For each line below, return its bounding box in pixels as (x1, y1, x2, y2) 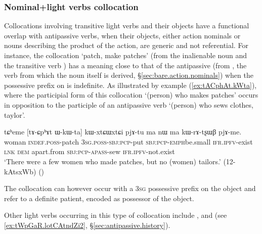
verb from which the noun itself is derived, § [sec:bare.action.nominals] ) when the (4, 70, 253, 80)
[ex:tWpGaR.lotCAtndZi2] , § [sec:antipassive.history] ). (4, 219, 170, 230)
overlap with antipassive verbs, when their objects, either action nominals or (4, 30, 241, 40)
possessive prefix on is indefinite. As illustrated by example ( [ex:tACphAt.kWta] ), (4, 79, 257, 90)
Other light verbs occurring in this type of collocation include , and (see (4, 210, 227, 220)
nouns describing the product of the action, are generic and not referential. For (4, 40, 248, 51)
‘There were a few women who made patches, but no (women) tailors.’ (4, 156, 221, 166)
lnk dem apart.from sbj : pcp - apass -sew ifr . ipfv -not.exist (4, 146, 175, 157)
